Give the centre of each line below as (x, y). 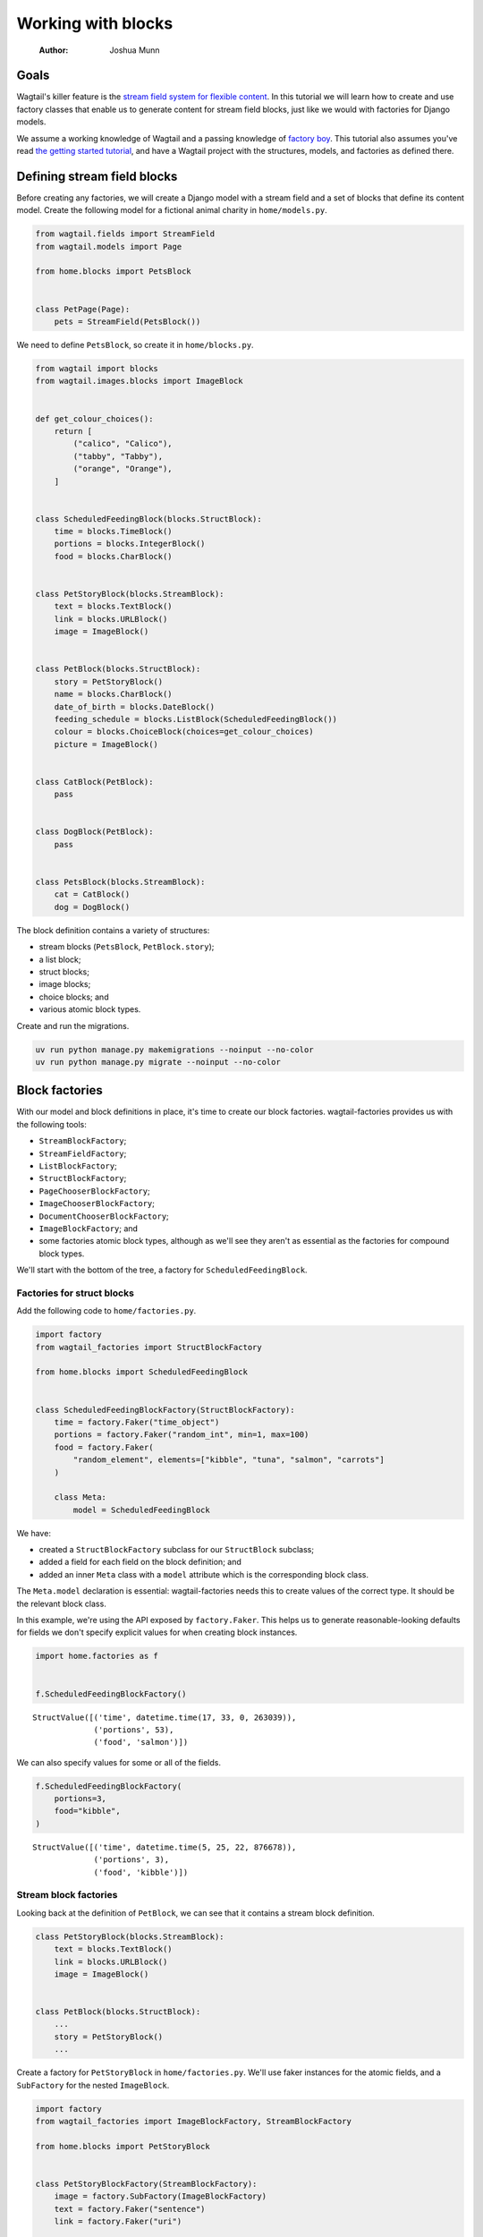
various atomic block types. (90, 1009)
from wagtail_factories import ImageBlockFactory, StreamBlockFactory (194, 2122)
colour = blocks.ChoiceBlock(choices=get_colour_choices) (184, 732)
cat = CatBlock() (92, 894)
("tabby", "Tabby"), (118, 456)
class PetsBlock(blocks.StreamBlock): (120, 882)
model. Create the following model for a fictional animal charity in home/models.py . (172, 210)
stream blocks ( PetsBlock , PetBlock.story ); (127, 947)
